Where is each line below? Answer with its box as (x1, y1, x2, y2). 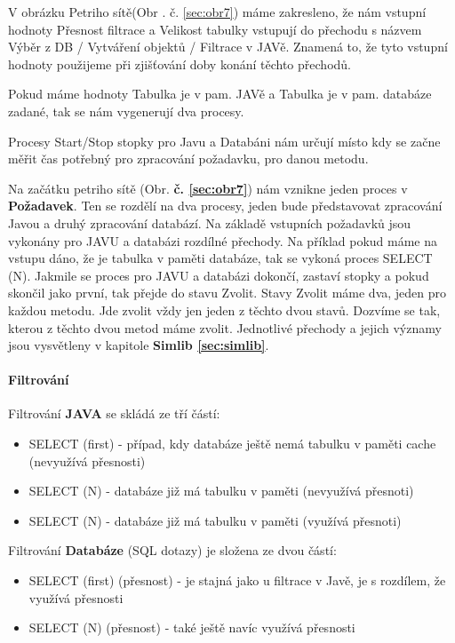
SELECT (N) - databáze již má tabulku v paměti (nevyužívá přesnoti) (28, 481, 414, 500)
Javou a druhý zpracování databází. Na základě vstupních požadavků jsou (8, 213, 411, 232)
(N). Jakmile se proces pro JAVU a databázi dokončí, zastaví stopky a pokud (8, 266, 429, 284)
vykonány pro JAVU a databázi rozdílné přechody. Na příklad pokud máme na (8, 231, 438, 250)
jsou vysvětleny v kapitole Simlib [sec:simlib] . (8, 336, 269, 354)
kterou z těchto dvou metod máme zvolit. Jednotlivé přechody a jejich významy (8, 318, 442, 337)
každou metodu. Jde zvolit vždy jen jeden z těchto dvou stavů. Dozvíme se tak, (8, 300, 441, 319)
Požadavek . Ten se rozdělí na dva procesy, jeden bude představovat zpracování (8, 196, 443, 215)
